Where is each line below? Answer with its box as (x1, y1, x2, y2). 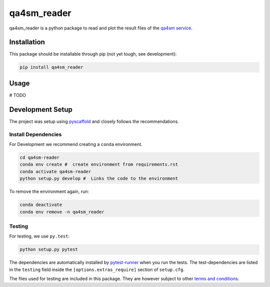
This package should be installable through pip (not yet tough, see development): (9, 51, 177, 57)
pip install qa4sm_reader (19, 64, 83, 70)
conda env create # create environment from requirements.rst (19, 161, 178, 167)
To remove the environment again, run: (9, 188, 89, 194)
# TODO (9, 92, 26, 98)
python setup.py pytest (19, 246, 78, 252)
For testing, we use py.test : (9, 233, 70, 239)
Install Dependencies (9, 130, 62, 137)
